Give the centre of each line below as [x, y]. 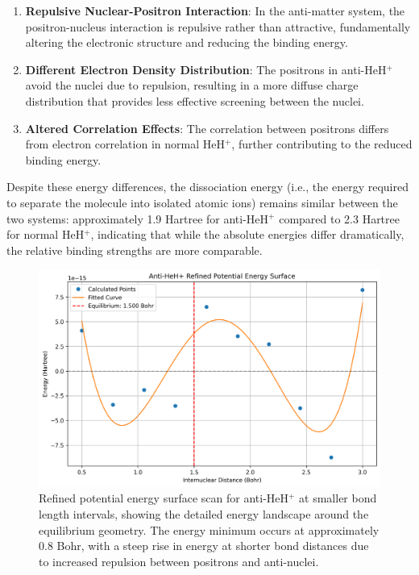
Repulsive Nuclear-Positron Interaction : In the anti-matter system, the [215, 10]
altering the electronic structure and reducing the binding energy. [187, 42]
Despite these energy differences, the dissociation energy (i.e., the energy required [207, 187]
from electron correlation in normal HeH [125, 144]
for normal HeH [46, 234]
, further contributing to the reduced [322, 144]
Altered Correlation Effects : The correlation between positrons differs [207, 128]
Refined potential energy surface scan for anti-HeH [164, 498]
